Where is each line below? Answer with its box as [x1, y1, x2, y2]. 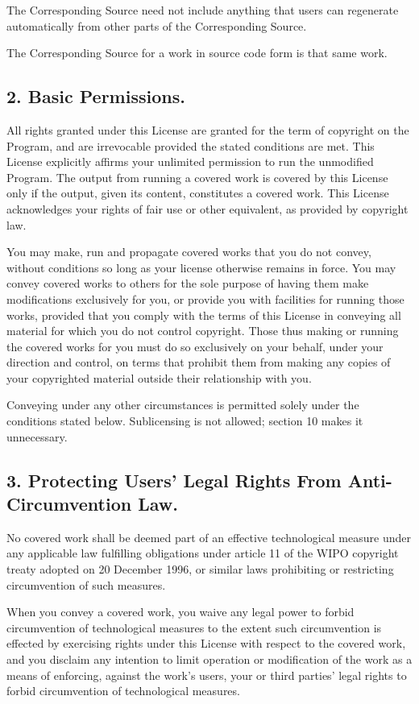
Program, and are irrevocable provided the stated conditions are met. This [6, 137, 375, 154]
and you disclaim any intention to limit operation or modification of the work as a [6, 651, 413, 668]
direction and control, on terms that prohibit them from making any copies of [6, 354, 391, 371]
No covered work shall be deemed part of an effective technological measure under [6, 528, 411, 545]
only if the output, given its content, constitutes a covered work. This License [6, 184, 389, 201]
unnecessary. [6, 428, 68, 445]
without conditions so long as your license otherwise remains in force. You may [6, 259, 396, 275]
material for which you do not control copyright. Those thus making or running [6, 322, 399, 339]
